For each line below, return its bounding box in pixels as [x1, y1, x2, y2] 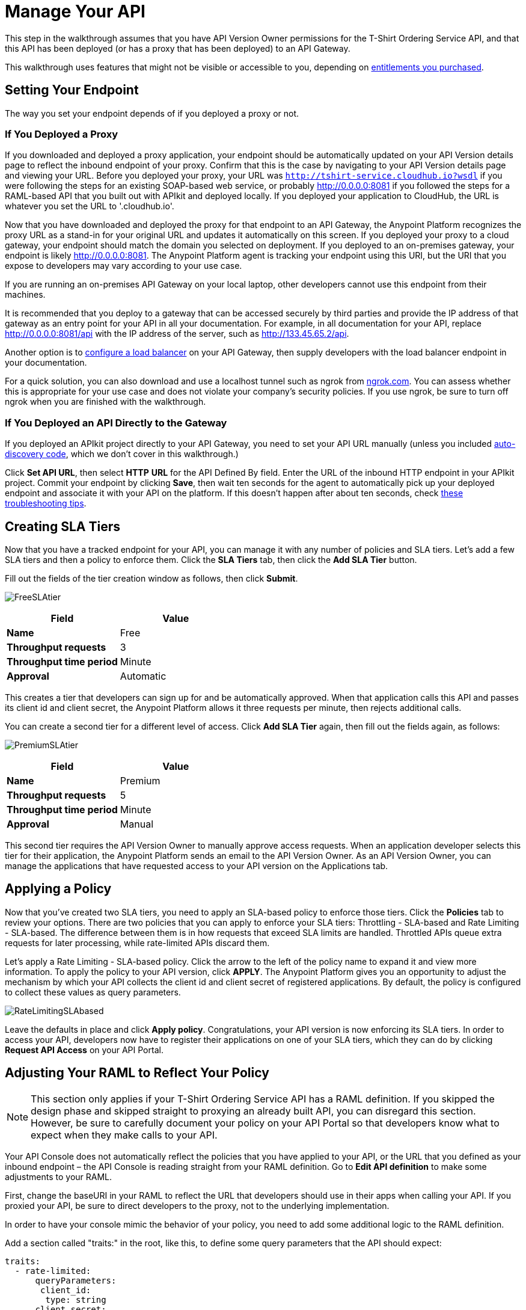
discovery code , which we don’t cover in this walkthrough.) [5, 449, 239, 460]
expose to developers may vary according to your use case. [5, 260, 242, 271]
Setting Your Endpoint [5, 82, 139, 98]
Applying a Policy [5, 881, 112, 897]
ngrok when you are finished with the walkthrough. [5, 396, 206, 407]
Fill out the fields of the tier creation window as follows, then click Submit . [5, 573, 298, 583]
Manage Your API [5, 1, 145, 22]
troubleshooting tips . [5, 498, 87, 509]
